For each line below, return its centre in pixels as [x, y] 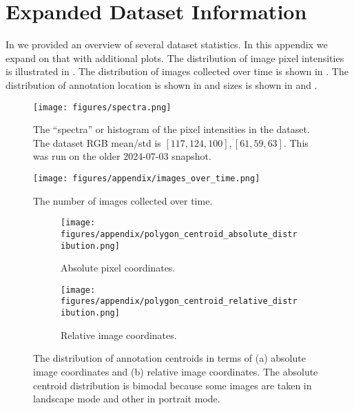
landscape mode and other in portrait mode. [127, 399]
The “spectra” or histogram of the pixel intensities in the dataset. [171, 129]
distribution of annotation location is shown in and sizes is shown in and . [162, 84]
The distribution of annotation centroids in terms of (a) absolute [169, 358]
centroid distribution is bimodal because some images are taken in [173, 385]
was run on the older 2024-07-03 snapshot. [122, 156]
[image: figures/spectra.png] [102, 107]
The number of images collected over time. [123, 200]
